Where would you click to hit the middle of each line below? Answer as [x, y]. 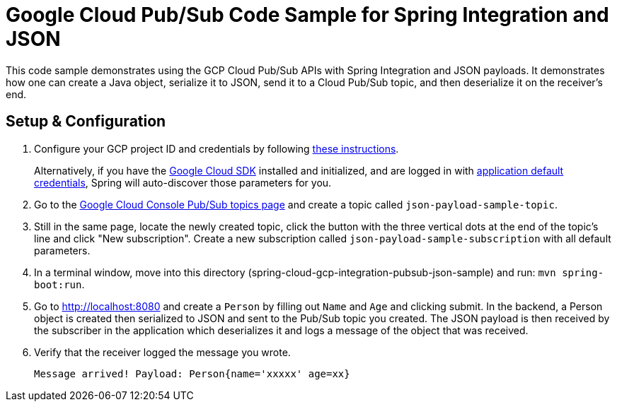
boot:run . [59, 284]
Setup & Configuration [86, 122]
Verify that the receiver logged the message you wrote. [162, 352]
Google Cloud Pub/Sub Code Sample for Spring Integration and [307, 15]
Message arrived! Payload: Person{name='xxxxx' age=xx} [192, 373]
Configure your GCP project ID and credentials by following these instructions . [217, 148]
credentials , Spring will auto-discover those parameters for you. [183, 182]
